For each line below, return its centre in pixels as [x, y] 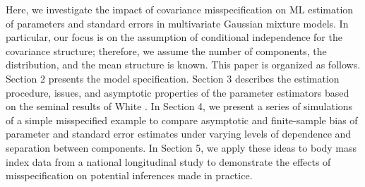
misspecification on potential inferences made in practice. [129, 175]
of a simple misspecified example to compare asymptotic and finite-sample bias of [182, 120]
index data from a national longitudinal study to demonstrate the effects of [168, 161]
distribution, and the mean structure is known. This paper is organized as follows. [183, 65]
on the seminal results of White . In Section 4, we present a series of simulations [179, 106]
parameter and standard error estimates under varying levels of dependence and [179, 134]
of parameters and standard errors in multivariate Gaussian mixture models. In [177, 23]
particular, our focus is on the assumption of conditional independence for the [174, 37]
